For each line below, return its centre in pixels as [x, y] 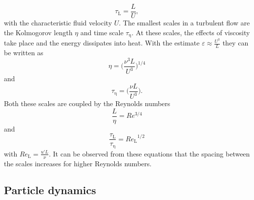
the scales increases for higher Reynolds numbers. [78, 163]
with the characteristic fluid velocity [58, 23]
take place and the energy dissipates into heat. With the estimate [102, 43]
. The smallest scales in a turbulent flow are [184, 23]
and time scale [102, 32]
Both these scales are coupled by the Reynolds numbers [87, 103]
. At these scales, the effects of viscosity [191, 32]
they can [235, 43]
